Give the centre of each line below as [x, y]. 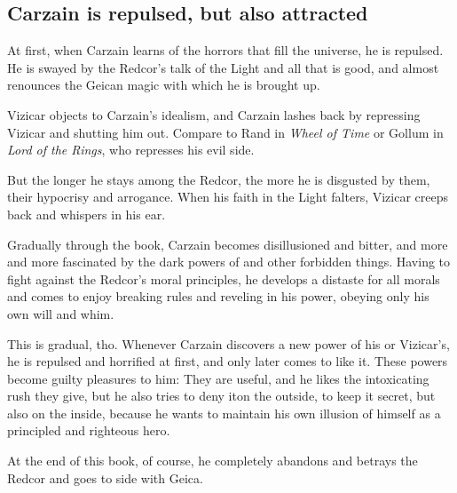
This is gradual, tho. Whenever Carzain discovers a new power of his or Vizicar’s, [228, 343]
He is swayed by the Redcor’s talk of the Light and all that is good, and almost [223, 67]
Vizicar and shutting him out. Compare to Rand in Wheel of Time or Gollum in [225, 132]
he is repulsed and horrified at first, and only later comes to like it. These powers [228, 361]
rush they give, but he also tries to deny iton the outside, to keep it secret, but [221, 396]
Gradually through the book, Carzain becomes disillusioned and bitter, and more [228, 244]
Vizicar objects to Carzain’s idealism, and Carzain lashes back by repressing [214, 114]
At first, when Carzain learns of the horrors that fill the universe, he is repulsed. [225, 50]
